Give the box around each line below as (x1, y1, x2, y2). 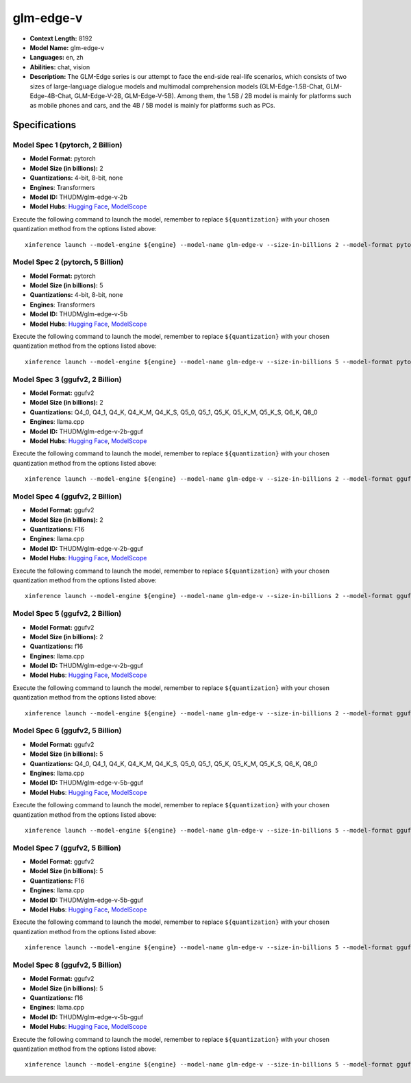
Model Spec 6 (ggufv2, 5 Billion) (12, 726, 122, 735)
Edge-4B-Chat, (29, 91, 73, 99)
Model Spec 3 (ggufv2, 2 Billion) (12, 374, 122, 384)
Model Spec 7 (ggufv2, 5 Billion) (12, 843, 121, 853)
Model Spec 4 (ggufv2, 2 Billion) (12, 491, 123, 501)
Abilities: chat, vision (29, 62, 90, 71)
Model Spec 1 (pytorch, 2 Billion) (12, 141, 123, 150)
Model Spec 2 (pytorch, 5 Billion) (12, 257, 124, 267)
